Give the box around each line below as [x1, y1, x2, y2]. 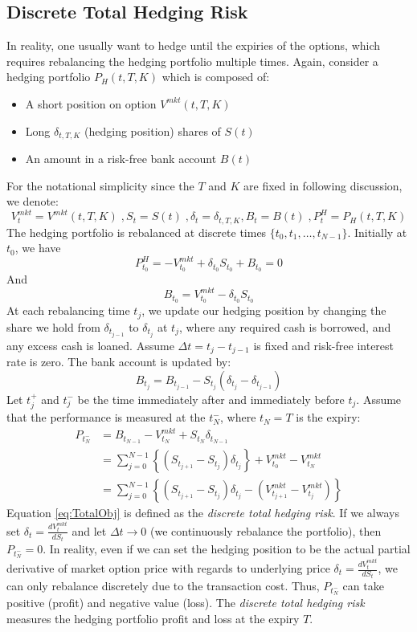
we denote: [6, 193, 59, 210]
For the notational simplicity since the [6, 177, 194, 194]
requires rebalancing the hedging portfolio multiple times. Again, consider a [6, 52, 378, 69]
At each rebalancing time [6, 302, 130, 319]
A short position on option [25, 95, 157, 112]
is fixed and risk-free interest [253, 336, 395, 353]
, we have [14, 239, 61, 256]
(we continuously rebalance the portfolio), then [150, 522, 382, 539]
